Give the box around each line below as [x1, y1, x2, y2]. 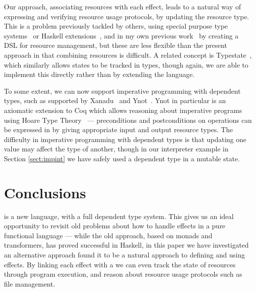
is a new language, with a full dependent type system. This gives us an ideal [4, 211, 234, 221]
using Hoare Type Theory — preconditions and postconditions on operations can [4, 114, 252, 125]
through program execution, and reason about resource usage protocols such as [4, 269, 242, 279]
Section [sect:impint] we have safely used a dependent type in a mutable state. [4, 153, 240, 163]
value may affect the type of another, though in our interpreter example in [4, 144, 228, 154]
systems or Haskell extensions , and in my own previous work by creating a [4, 30, 239, 40]
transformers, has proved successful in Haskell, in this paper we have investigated [4, 240, 249, 250]
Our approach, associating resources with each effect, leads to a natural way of [4, 1, 241, 11]
